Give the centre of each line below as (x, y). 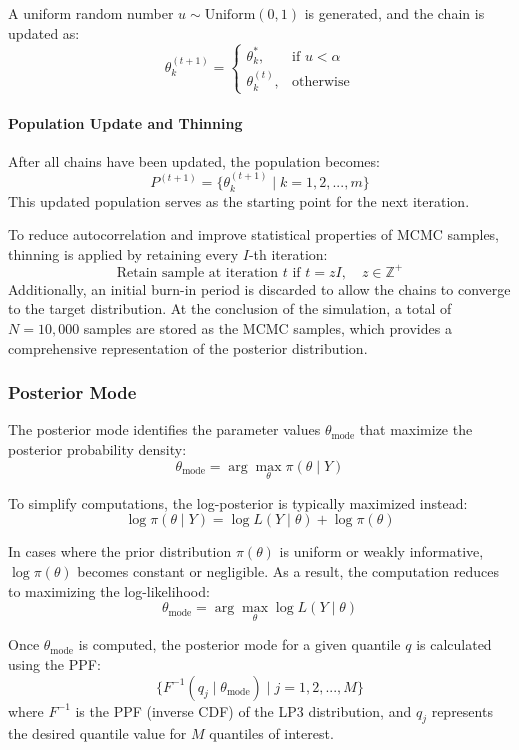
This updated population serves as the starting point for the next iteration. (239, 200)
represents (462, 710)
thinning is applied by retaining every (123, 253)
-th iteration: (288, 253)
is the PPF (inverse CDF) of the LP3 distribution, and (243, 710)
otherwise (321, 82)
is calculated (454, 644)
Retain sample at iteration (197, 272)
